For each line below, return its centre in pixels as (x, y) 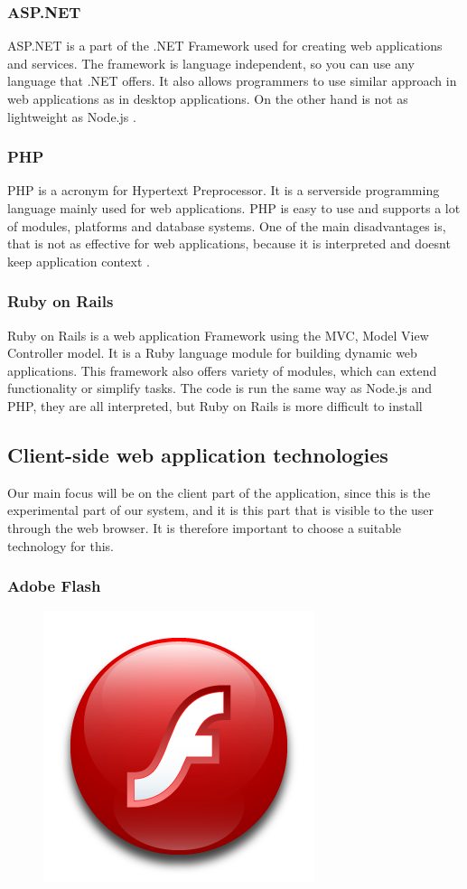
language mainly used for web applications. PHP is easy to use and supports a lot (234, 208)
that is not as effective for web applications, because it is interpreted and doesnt (229, 243)
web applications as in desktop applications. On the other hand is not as (208, 98)
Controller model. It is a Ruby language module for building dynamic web (212, 353)
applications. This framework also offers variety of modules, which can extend (222, 370)
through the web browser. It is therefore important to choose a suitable (205, 527)
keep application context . (79, 261)
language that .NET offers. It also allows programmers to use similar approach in (232, 81)
